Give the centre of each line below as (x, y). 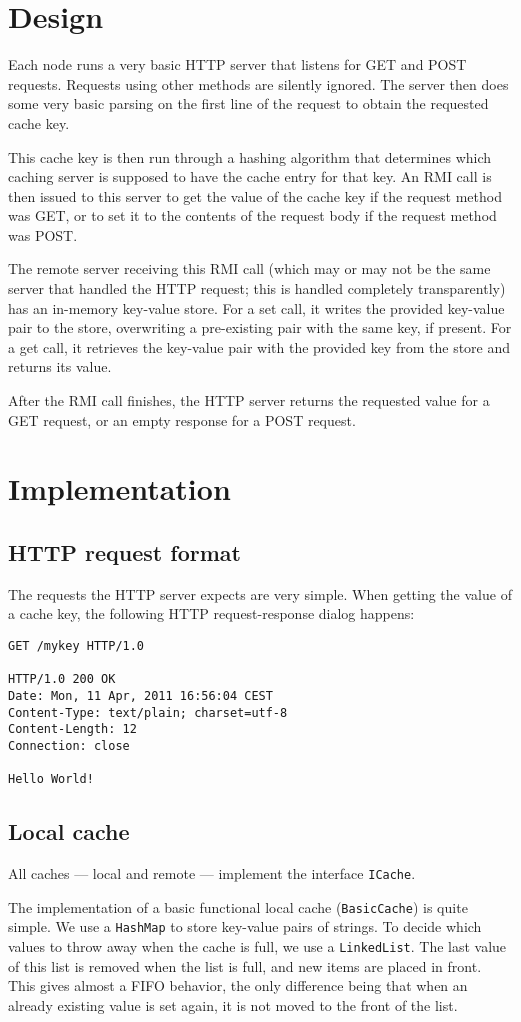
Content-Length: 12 (72, 729)
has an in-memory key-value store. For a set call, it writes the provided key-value (256, 307)
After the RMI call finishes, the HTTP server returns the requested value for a (249, 400)
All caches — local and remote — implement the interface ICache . (212, 873)
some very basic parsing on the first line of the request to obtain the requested (248, 103)
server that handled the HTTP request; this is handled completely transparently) (257, 288)
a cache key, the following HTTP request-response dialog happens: (211, 613)
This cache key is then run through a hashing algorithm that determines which (250, 156)
